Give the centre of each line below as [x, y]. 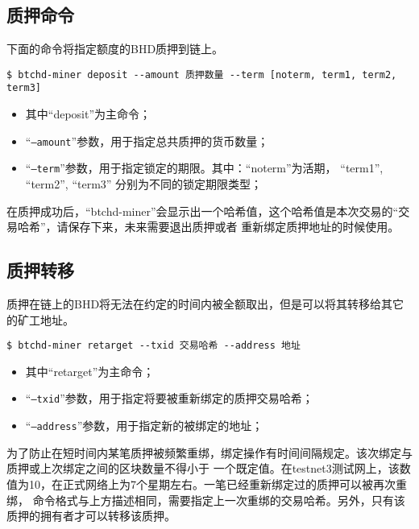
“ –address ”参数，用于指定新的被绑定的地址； [144, 426]
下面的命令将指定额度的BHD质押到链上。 [115, 49]
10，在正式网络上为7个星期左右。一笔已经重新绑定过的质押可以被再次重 [218, 484]
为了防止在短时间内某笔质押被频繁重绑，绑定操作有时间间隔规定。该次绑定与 [209, 452]
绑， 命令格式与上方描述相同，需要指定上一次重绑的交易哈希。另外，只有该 [206, 500]
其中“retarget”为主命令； [90, 371]
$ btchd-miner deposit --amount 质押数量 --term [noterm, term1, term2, [202, 74]
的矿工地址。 [40, 319]
